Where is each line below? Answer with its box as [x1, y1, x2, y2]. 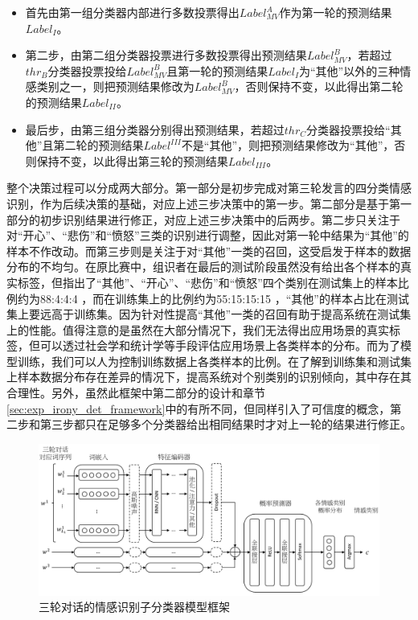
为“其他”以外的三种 [298, 62, 400, 79]
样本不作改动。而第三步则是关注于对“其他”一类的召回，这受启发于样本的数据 [6, 242, 412, 259]
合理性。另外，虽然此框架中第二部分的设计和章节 [6, 384, 265, 401]
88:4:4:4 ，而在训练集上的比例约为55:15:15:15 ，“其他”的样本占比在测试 [39, 289, 409, 306]
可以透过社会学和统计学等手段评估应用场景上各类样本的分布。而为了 [39, 337, 400, 354]
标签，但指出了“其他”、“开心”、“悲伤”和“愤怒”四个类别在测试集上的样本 [17, 273, 398, 290]
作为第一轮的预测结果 [279, 4, 392, 20]
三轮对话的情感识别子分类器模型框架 [39, 598, 230, 615]
